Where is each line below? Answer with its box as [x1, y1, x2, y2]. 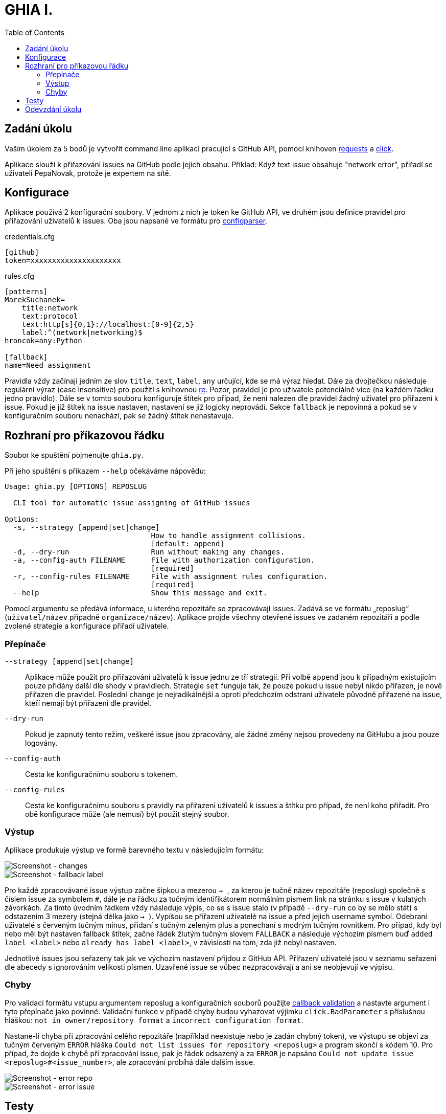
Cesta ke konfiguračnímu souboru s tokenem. [25, 770, 178, 779]
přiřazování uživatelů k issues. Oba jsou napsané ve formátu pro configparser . [5, 216, 268, 226]
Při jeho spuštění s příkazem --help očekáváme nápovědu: [5, 466, 206, 476]
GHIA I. [5, 1, 53, 18]
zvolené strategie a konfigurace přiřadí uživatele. [5, 621, 169, 631]
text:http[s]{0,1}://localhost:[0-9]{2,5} [21, 320, 194, 329]
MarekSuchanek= [5, 296, 65, 304]
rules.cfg [5, 272, 34, 281]
